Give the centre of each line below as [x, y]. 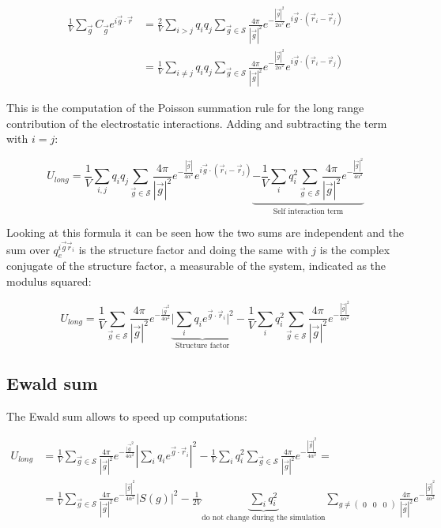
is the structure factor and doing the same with [193, 249]
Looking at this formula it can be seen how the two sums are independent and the [205, 232]
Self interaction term [308, 211]
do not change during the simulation [264, 518]
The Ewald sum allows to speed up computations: [127, 416]
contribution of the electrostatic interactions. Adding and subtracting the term [197, 123]
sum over [28, 249]
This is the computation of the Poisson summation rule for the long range [185, 108]
